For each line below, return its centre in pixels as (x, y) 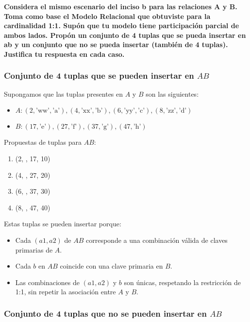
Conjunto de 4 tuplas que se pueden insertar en (99, 76)
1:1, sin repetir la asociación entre (66, 292)
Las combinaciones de (47, 282)
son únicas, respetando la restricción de (182, 282)
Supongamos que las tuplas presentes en (64, 93)
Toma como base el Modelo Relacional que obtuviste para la (107, 16)
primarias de (34, 249)
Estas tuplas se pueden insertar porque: (63, 224)
